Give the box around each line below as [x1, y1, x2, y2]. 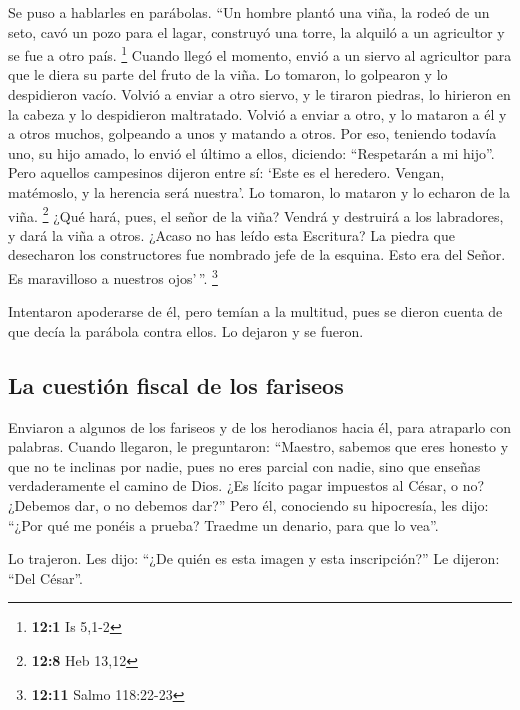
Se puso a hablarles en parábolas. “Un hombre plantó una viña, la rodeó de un [8, 2, 490, 22]
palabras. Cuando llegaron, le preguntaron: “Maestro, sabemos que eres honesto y [8, 436, 509, 457]
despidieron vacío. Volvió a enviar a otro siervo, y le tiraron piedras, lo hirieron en [8, 84, 511, 105]
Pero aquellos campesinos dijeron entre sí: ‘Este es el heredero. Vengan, [8, 162, 445, 183]
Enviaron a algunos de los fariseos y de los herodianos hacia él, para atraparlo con [8, 416, 511, 437]
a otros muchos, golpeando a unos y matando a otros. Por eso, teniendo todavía [8, 123, 497, 144]
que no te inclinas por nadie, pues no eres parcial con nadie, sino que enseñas [8, 455, 481, 476]
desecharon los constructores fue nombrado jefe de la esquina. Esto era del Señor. [8, 244, 506, 265]
